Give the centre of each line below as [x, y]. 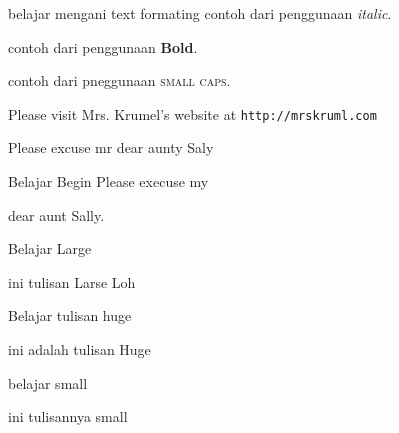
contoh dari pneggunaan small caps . [119, 80]
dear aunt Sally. [56, 214]
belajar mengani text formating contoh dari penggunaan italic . [200, 13]
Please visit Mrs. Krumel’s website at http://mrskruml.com [192, 113]
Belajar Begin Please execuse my [108, 181]
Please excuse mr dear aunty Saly [111, 147]
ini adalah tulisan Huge [79, 349]
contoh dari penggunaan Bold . [103, 46]
